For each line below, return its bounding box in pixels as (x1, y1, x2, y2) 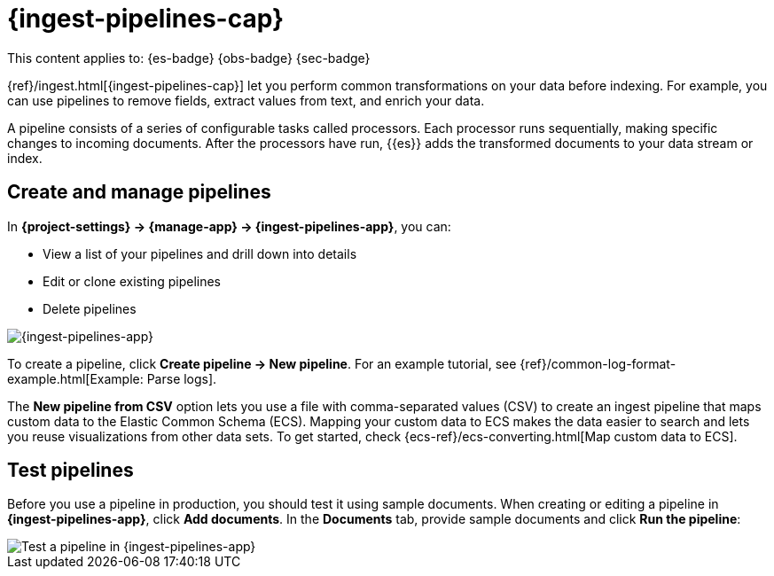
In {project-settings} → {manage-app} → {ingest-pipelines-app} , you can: (7, 218, 451, 234)
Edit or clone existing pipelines (43, 273, 221, 289)
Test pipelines (7, 459, 134, 482)
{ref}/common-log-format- (520, 355, 676, 371)
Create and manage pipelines (7, 181, 271, 204)
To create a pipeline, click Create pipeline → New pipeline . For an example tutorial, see (7, 355, 517, 371)
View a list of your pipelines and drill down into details (43, 245, 357, 261)
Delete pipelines (43, 300, 137, 316)
